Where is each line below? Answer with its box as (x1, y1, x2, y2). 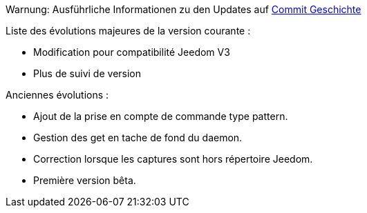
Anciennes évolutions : (6, 89, 109, 101)
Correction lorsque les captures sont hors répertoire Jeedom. (33, 153, 313, 165)
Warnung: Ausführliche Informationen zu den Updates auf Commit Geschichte (6, 3, 361, 15)
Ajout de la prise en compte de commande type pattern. (33, 110, 288, 122)
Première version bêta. (33, 174, 136, 186)
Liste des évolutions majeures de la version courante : (6, 25, 251, 37)
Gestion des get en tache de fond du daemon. (33, 132, 243, 143)
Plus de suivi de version (33, 68, 142, 79)
